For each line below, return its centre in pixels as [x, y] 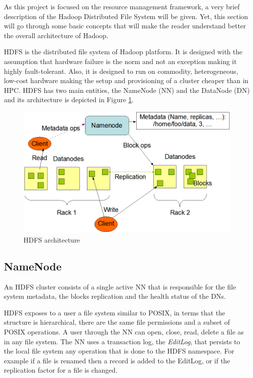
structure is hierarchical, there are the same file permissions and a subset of [117, 322]
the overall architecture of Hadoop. [56, 35]
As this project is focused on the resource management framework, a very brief [122, 6]
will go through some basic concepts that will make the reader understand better [125, 26]
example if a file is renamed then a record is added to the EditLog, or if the [117, 360]
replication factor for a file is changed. [61, 370]
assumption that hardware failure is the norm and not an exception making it [120, 61]
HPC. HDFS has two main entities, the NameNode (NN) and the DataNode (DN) [127, 90]
